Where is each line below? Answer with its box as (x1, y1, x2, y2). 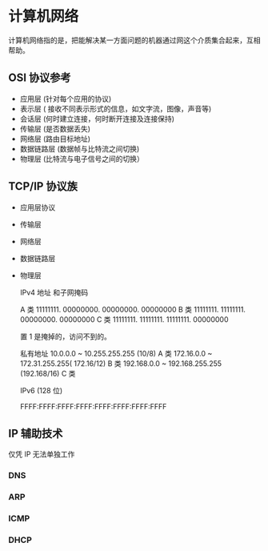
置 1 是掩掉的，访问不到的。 (19, 332, 112, 341)
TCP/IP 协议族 (8, 179, 78, 193)
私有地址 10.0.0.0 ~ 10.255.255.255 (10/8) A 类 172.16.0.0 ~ (19, 348, 213, 358)
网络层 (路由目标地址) (19, 134, 90, 143)
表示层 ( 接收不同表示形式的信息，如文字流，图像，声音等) (19, 103, 212, 113)
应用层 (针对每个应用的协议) (19, 94, 112, 103)
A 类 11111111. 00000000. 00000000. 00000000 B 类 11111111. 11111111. (19, 304, 246, 314)
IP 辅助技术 (8, 426, 63, 440)
